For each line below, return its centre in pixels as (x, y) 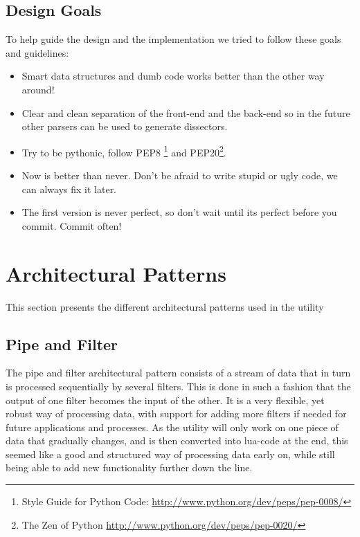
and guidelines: (37, 52)
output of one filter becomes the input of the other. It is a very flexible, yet (165, 400)
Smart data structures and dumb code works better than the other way (173, 76)
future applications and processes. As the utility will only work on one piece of (172, 427)
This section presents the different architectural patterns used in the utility (165, 306)
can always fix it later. (69, 189)
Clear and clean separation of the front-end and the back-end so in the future (186, 112)
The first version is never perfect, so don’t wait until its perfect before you (179, 212)
